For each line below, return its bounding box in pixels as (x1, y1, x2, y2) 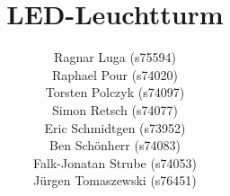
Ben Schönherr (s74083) (49, 136, 181, 155)
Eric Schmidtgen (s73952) (44, 118, 186, 137)
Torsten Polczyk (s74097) (45, 83, 185, 102)
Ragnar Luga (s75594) (54, 48, 176, 67)
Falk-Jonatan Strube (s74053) (33, 153, 197, 172)
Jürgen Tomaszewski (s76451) (33, 171, 197, 190)
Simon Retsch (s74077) (52, 100, 178, 119)
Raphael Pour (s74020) (51, 65, 179, 84)
